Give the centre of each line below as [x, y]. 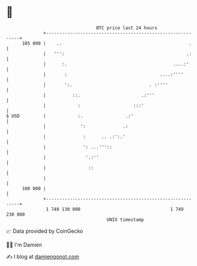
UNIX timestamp [125, 219]
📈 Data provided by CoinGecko [45, 231]
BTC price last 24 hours [127, 28]
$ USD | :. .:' [70, 116]
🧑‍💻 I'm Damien [24, 245]
